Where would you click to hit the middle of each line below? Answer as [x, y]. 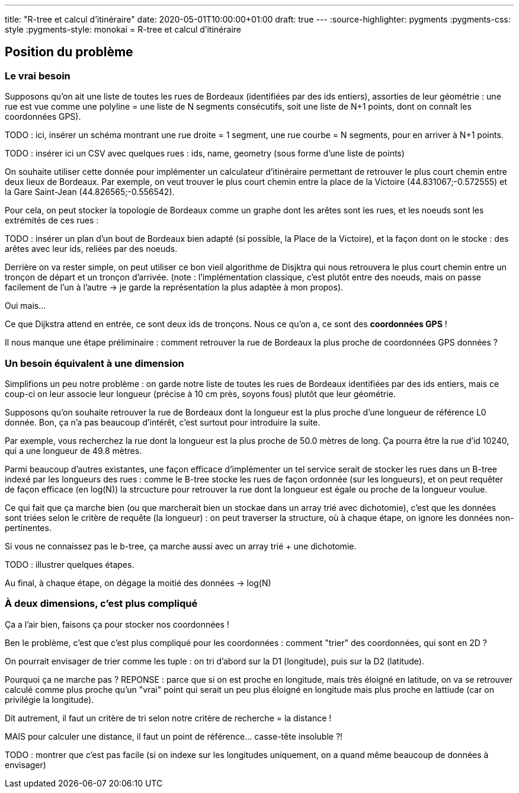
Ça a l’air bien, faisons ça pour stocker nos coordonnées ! [117, 624]
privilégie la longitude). [49, 699]
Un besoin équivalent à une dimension [94, 363]
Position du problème [69, 52]
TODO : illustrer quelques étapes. [70, 564]
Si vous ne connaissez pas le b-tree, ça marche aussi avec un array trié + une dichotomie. [181, 546]
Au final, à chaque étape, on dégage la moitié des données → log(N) [138, 583]
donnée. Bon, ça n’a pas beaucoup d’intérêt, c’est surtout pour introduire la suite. [163, 422]
